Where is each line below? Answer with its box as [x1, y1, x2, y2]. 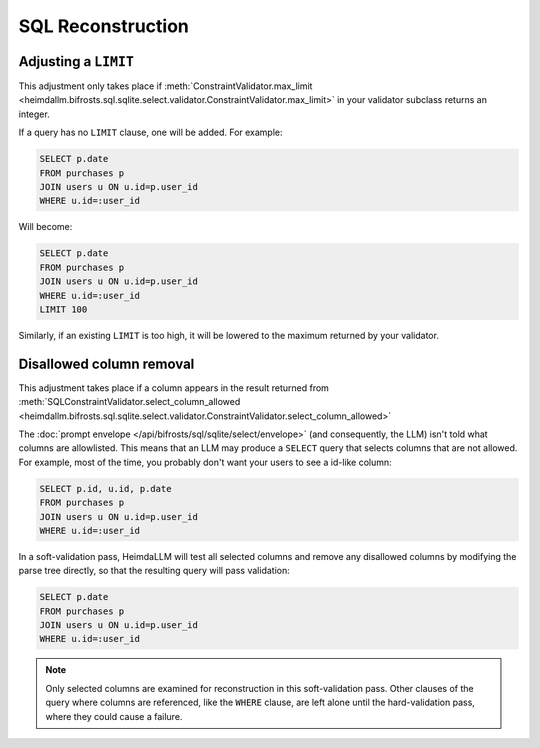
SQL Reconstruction [18, 15, 190, 37]
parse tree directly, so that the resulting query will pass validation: [18, 565, 290, 577]
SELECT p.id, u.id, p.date [39, 483, 172, 494]
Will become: [18, 221, 73, 233]
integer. [18, 108, 50, 120]
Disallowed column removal [18, 355, 195, 372]
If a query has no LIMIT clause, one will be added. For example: [18, 126, 284, 139]
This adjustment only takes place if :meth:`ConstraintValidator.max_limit [18, 80, 313, 92]
